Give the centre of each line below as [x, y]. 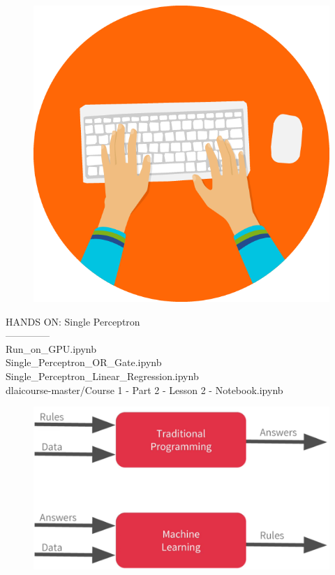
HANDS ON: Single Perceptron [73, 321]
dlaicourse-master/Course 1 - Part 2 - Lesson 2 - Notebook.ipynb [144, 390]
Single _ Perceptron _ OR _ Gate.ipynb [84, 362]
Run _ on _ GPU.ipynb [51, 348]
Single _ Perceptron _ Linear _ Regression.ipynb [102, 376]
